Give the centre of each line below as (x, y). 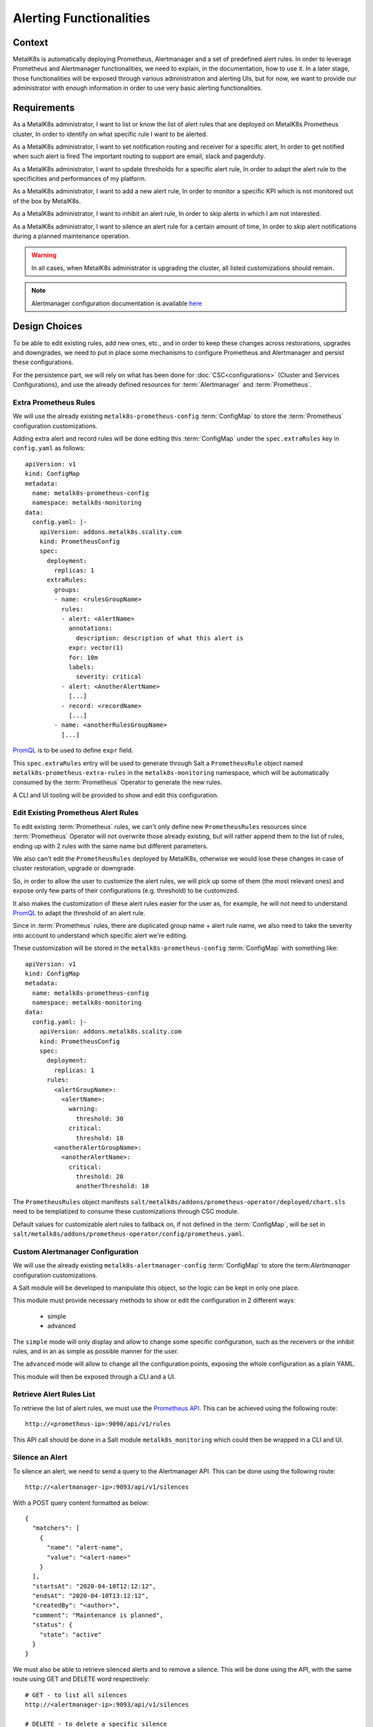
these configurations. (43, 362)
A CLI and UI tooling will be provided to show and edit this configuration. (116, 795)
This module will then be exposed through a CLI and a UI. (94, 1376)
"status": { (52, 1625)
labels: (82, 667)
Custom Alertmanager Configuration (76, 1252)
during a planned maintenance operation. (71, 236)
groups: (67, 590)
